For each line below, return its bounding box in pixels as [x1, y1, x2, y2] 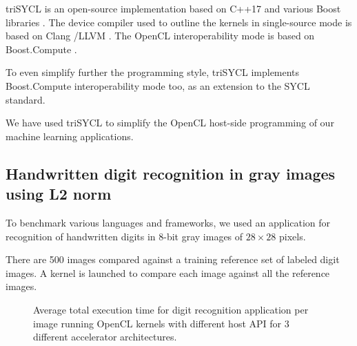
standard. [6, 92, 45, 106]
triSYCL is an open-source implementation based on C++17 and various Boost [6, 1, 341, 15]
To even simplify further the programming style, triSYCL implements [6, 65, 300, 79]
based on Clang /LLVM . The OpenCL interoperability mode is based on [6, 28, 315, 43]
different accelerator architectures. [33, 329, 177, 344]
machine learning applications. [6, 128, 134, 143]
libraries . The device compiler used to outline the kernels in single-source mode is [6, 15, 352, 29]
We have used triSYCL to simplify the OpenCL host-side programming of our [6, 115, 334, 130]
